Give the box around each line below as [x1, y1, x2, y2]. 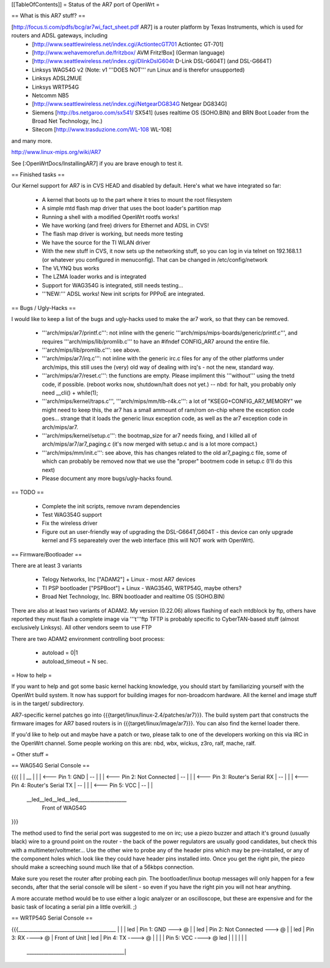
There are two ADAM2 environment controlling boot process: [11, 635, 165, 642]
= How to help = [11, 671, 52, 679]
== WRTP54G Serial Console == [11, 914, 93, 922]
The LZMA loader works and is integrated [42, 273, 147, 281]
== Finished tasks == [11, 171, 65, 179]
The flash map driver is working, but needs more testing [42, 230, 183, 238]
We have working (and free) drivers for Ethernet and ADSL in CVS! [42, 221, 209, 229]
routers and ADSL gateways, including [11, 32, 108, 39]
